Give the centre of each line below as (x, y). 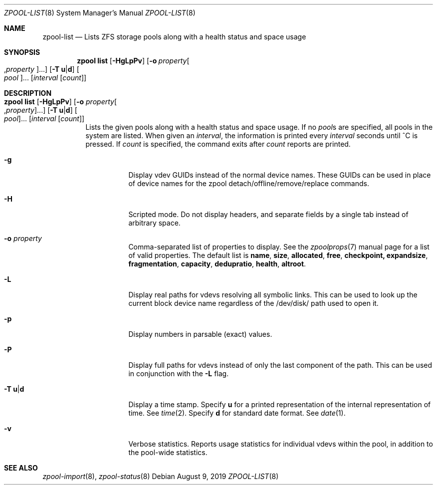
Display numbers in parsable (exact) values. (200, 334)
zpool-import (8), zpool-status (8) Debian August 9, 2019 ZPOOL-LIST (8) (161, 476)
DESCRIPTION (28, 93)
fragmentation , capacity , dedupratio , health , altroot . (217, 264)
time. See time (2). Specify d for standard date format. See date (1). (237, 413)
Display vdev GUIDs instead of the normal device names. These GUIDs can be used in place (280, 175)
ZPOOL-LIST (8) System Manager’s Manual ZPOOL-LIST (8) (100, 13)
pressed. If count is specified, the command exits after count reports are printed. (218, 144)
